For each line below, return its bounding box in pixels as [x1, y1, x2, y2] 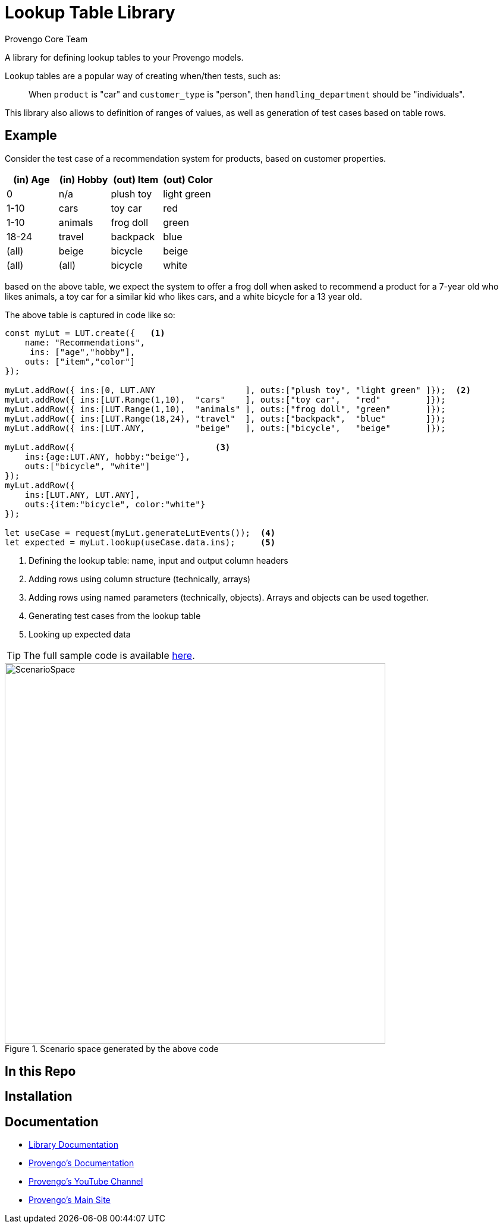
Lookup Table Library [5, 2, 175, 23]
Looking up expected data [29, 629, 131, 639]
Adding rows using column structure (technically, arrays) [29, 573, 251, 584]
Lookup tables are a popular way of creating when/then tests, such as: [5, 70, 281, 81]
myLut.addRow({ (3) [5, 442, 231, 452]
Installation [5, 1089, 73, 1104]
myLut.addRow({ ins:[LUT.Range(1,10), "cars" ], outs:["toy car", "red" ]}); [5, 394, 446, 404]
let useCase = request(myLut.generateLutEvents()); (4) [5, 527, 276, 538]
